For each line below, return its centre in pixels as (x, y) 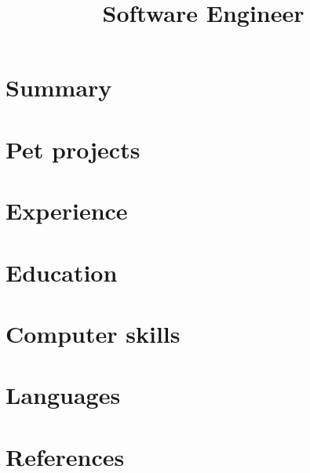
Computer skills (93, 333)
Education (62, 272)
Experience (67, 211)
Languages (63, 395)
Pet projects (73, 149)
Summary (59, 87)
